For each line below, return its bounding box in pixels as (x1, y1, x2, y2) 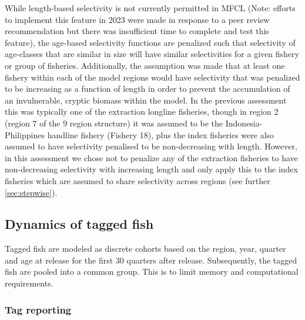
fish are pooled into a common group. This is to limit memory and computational (5, 265, 299, 278)
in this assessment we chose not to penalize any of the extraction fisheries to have (5, 151, 298, 164)
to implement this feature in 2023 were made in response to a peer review (5, 13, 270, 25)
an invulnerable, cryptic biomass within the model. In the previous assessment (5, 94, 287, 106)
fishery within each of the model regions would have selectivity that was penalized (5, 71, 300, 83)
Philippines (5, 128, 45, 141)
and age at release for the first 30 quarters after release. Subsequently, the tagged (5, 254, 297, 266)
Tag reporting (5, 302, 72, 316)
